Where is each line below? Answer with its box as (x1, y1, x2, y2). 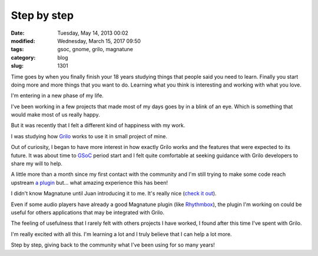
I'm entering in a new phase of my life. (11, 92, 104, 99)
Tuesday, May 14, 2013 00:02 (57, 29, 129, 36)
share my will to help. (11, 160, 63, 167)
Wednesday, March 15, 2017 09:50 (57, 37, 141, 44)
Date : (11, 29, 25, 36)
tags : (11, 46, 24, 53)
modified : (11, 37, 35, 44)
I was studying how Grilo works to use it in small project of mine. (11, 132, 168, 139)
